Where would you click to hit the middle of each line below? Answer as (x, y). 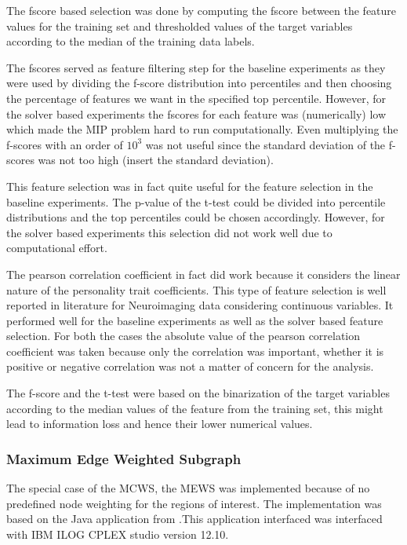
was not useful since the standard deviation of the (265, 144)
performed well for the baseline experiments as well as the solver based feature (195, 320)
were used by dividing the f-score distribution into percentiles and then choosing (199, 83)
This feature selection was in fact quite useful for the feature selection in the (190, 186)
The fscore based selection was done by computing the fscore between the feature (202, 10)
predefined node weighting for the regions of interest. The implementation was (194, 503)
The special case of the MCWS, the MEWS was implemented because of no (188, 488)
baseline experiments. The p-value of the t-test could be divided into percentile (196, 201)
